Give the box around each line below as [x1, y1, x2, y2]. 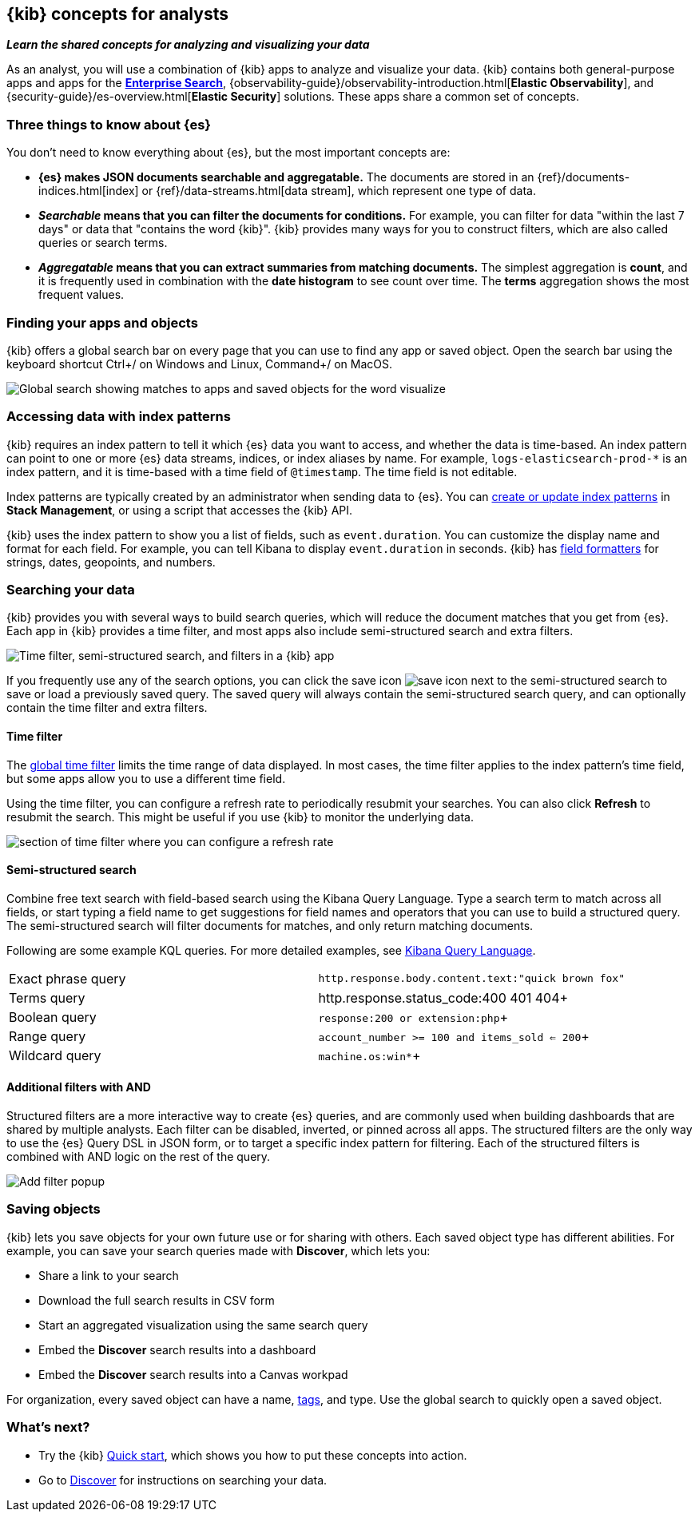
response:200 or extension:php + [318, 1008, 509, 1025]
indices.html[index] [38, 184, 139, 198]
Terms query [9, 989, 85, 1006]
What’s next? [6, 1419, 90, 1436]
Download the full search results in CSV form [38, 1293, 275, 1307]
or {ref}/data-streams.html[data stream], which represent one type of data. [141, 184, 536, 198]
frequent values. [38, 288, 125, 302]
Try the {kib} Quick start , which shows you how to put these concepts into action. [38, 1448, 467, 1462]
